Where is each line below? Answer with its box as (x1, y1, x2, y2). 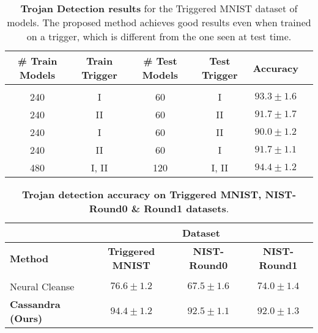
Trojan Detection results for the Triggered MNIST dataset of (20, 1, 298, 15)
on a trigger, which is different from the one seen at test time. (26, 29, 292, 43)
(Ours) (10, 311, 43, 325)
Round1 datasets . (144, 201, 229, 215)
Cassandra (10, 297, 61, 311)
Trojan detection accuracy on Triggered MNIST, (21, 187, 262, 201)
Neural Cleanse (10, 279, 75, 293)
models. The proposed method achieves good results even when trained (7, 15, 311, 29)
